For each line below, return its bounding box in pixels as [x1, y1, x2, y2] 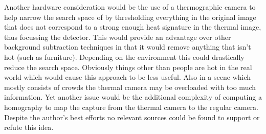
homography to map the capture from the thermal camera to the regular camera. [4, 101, 258, 112]
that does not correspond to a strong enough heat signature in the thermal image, [4, 21, 261, 32]
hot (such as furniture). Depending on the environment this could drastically [4, 51, 245, 62]
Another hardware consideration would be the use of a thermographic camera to [4, 2, 256, 12]
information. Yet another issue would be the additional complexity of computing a [4, 92, 262, 102]
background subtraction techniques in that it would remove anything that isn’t [4, 41, 251, 52]
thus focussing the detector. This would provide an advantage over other [4, 31, 231, 42]
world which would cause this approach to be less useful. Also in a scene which [4, 72, 251, 82]
